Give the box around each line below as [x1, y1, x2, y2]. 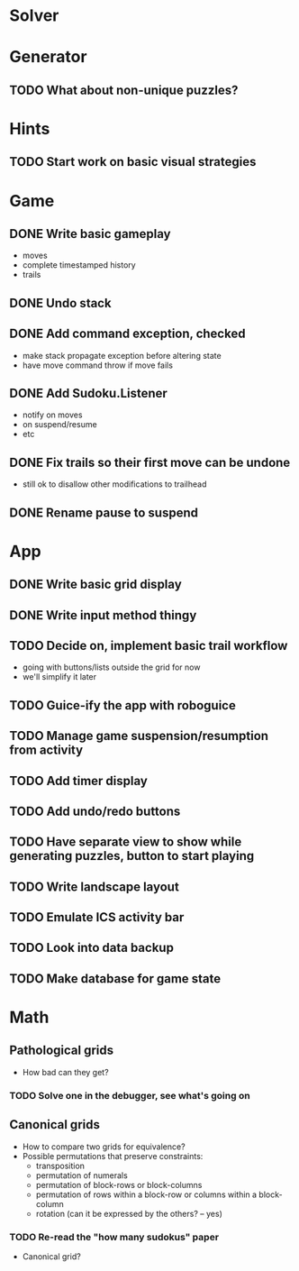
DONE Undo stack [9, 295, 112, 311]
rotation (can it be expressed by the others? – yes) [35, 1208, 222, 1219]
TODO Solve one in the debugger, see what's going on [9, 1089, 250, 1102]
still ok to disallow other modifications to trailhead [22, 479, 207, 489]
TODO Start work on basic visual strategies [9, 154, 257, 169]
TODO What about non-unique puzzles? [9, 82, 239, 97]
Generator [9, 47, 87, 68]
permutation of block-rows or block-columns [35, 1179, 203, 1190]
